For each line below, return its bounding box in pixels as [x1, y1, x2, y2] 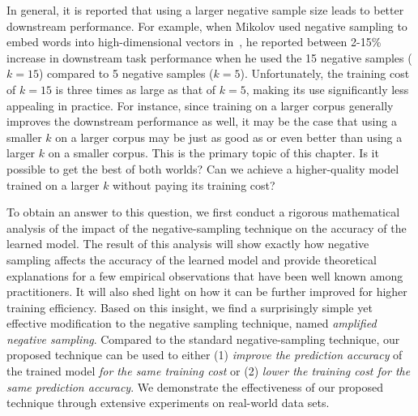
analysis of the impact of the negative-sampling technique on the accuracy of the [6, 219, 407, 236]
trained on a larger [6, 176, 100, 193]
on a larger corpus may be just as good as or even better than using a [55, 128, 403, 145]
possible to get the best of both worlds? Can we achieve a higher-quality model [6, 160, 399, 177]
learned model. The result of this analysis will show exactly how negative [6, 235, 369, 252]
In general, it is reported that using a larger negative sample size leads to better [6, 2, 404, 18]
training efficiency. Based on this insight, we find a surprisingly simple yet [6, 298, 373, 315]
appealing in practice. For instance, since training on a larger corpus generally [6, 96, 394, 114]
